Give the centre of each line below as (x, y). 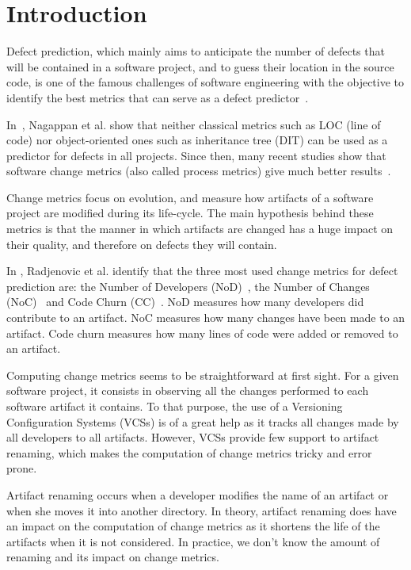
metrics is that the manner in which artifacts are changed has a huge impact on (200, 229)
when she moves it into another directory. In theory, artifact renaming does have (202, 510)
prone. (22, 468)
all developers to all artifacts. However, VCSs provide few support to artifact (193, 437)
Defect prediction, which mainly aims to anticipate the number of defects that (196, 51)
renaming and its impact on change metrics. (113, 557)
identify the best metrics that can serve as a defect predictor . (158, 97)
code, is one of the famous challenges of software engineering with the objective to (205, 82)
